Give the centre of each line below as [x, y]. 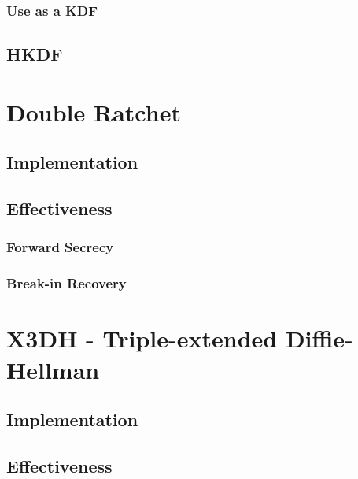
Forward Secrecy [60, 247]
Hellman [53, 369]
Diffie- [319, 338]
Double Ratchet [94, 111]
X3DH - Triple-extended [142, 338]
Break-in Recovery [66, 283]
